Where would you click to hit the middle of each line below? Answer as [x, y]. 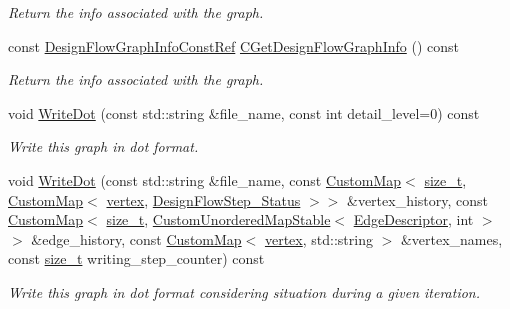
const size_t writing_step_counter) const [136, 258]
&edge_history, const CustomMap [136, 238]
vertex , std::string [318, 238]
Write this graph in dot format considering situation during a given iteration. [244, 291]
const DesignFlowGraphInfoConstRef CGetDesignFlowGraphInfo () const [233, 45]
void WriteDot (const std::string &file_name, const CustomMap [205, 179]
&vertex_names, [451, 238]
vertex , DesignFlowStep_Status [203, 199]
